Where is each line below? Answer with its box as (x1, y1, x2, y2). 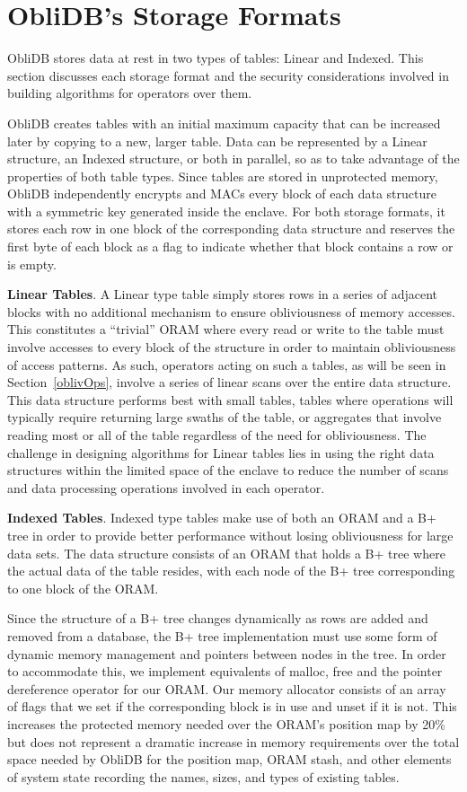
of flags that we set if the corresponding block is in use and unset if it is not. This (7, 697, 457, 716)
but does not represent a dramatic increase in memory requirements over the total (7, 732, 460, 751)
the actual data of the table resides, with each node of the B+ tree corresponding (7, 561, 455, 580)
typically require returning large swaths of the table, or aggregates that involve (7, 408, 442, 427)
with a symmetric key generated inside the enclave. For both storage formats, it (7, 201, 445, 220)
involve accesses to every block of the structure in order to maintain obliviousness (7, 338, 456, 356)
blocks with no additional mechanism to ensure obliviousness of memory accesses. (7, 302, 455, 321)
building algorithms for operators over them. (7, 84, 252, 102)
